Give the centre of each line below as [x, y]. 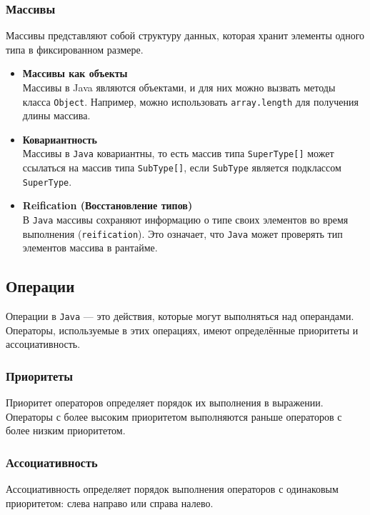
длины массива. [56, 115]
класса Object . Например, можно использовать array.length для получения [190, 101]
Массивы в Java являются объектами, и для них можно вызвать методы [179, 87]
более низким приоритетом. [66, 430]
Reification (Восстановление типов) [107, 205]
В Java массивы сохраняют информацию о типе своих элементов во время [185, 219]
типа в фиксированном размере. [75, 49]
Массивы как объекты [75, 73]
